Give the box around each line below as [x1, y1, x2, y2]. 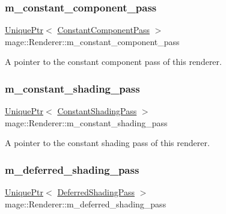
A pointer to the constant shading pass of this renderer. [5, 136, 210, 149]
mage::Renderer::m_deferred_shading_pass [5, 197, 166, 210]
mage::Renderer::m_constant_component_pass [5, 35, 180, 47]
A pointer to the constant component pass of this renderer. [5, 55, 222, 68]
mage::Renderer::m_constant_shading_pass [5, 116, 168, 129]
